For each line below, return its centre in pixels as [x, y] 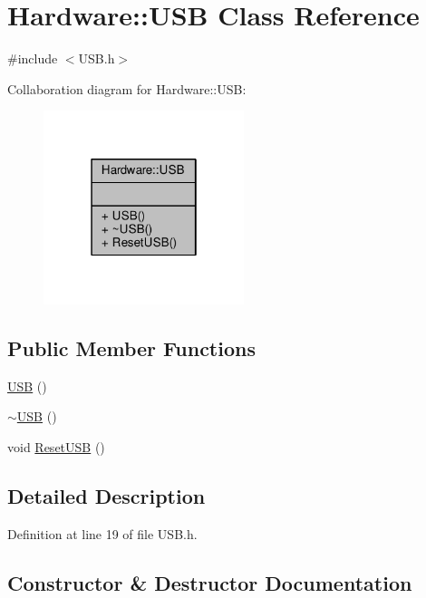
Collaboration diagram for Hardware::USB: [127, 88]
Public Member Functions [131, 347]
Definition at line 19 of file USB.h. [102, 533]
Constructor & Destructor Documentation [210, 582]
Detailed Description [106, 495]
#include [33, 58]
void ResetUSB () [56, 446]
